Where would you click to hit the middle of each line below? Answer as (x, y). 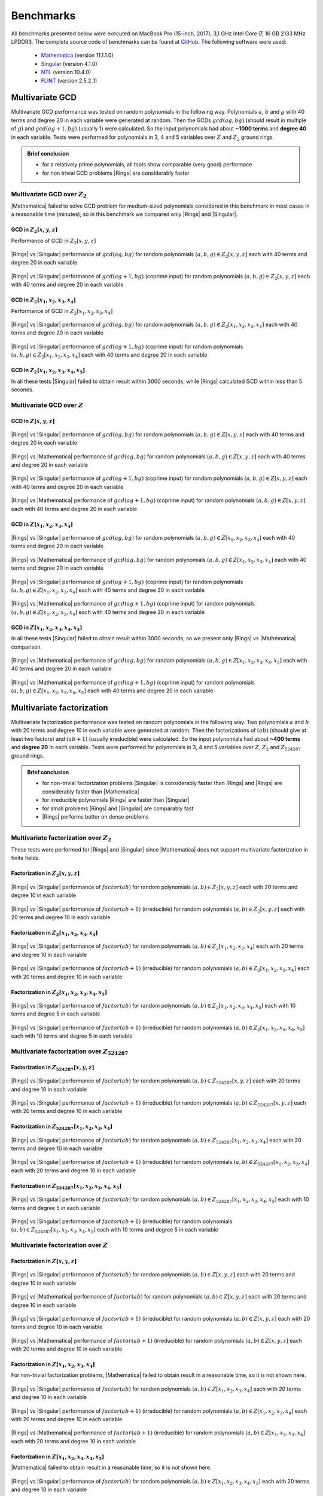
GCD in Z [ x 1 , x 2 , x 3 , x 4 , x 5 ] (47, 628)
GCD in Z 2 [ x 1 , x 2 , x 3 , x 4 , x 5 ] (48, 371)
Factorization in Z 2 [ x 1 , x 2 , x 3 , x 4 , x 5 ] (59, 992)
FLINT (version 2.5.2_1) (69, 80)
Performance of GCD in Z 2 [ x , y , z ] (54, 241)
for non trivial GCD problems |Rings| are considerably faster (116, 173)
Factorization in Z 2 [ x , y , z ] (45, 874)
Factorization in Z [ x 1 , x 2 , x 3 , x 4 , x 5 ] (58, 1457)
